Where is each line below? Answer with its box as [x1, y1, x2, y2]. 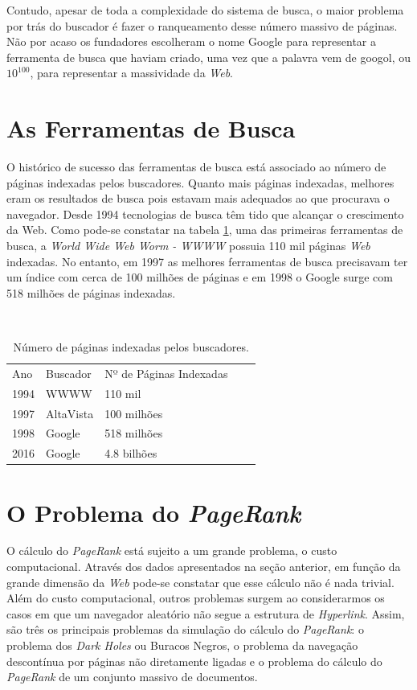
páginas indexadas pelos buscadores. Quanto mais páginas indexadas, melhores [6, 174, 395, 191]
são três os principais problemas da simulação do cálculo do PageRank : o [6, 621, 364, 638]
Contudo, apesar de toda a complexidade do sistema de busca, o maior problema [6, 2, 404, 18]
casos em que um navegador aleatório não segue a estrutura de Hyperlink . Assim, [6, 605, 405, 622]
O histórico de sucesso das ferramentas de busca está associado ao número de [6, 158, 386, 175]
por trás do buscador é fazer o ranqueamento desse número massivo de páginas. [6, 17, 398, 34]
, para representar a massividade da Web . [30, 64, 234, 81]
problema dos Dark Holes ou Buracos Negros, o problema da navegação [6, 637, 358, 654]
